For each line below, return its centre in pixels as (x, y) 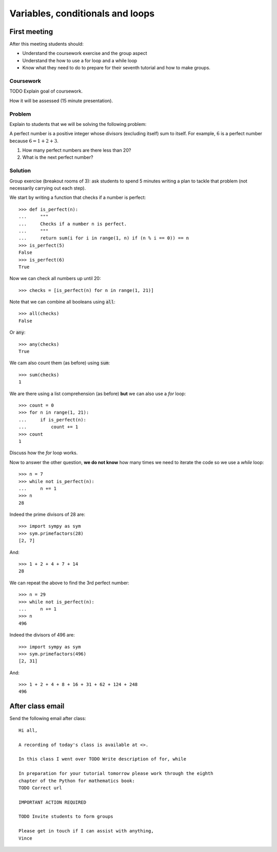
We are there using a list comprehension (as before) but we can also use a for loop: (98, 394)
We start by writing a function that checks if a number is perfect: (78, 197)
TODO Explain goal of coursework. (46, 91)
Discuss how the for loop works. (44, 453)
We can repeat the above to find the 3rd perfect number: (69, 583)
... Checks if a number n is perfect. (73, 224)
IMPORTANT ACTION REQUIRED (53, 802)
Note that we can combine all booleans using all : (62, 302)
